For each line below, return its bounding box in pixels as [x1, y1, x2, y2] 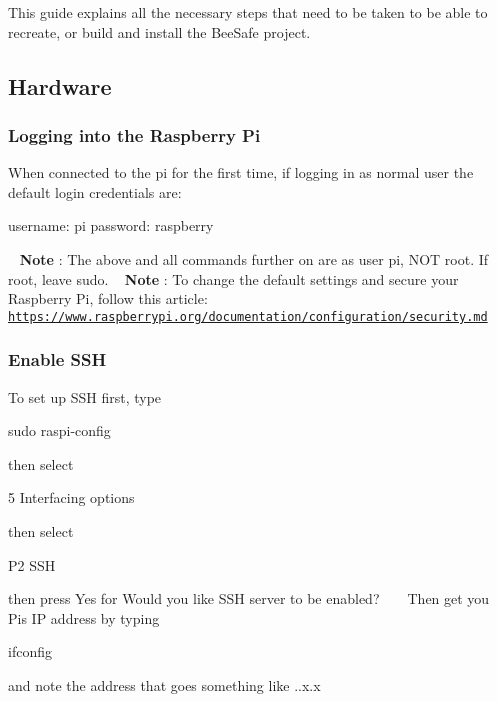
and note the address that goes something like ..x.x [8, 674, 321, 695]
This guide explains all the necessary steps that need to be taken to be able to [8, 2, 488, 22]
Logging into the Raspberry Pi [8, 122, 261, 147]
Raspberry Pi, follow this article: [8, 288, 208, 309]
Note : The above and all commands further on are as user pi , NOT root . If [19, 248, 489, 269]
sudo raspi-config [8, 420, 111, 441]
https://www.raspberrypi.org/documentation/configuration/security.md [8, 309, 488, 324]
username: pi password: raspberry [8, 215, 214, 236]
